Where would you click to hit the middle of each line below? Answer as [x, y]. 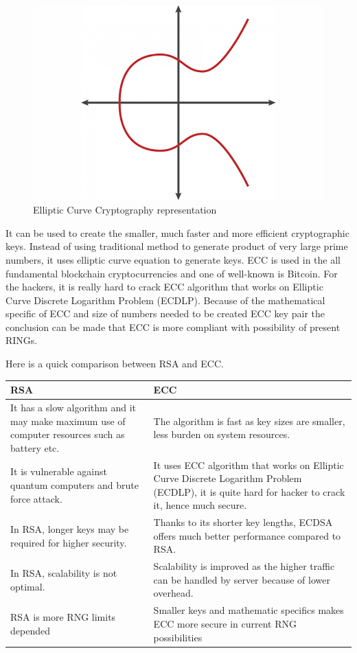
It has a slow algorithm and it [73, 408]
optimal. [28, 586]
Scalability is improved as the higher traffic [244, 566]
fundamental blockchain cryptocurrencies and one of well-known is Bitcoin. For [172, 273]
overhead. [173, 593]
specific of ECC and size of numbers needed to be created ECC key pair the [165, 313]
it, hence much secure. [200, 505]
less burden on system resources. [222, 434]
